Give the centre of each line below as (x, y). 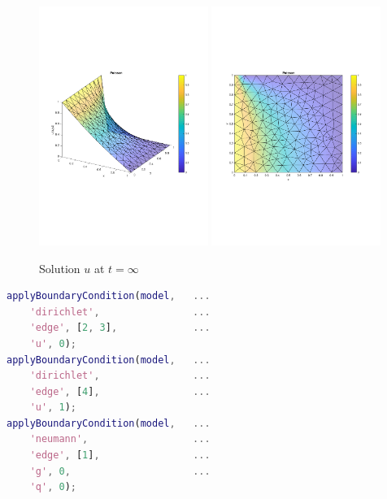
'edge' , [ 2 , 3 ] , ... (120, 328)
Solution (60, 268)
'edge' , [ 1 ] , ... (120, 456)
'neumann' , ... (120, 439)
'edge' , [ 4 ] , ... (120, 391)
